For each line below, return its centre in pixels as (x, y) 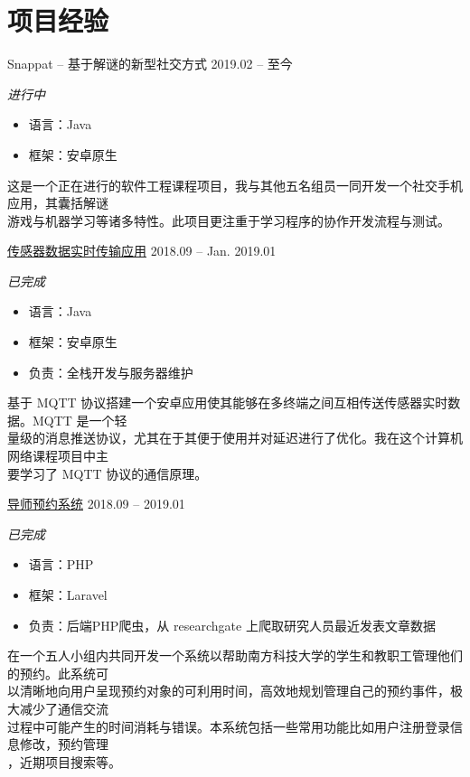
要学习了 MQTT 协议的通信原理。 (108, 473)
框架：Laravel (68, 594)
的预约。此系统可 (58, 673)
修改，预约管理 (64, 744)
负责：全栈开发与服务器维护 (111, 372)
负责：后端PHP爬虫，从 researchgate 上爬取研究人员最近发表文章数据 (232, 625)
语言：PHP (61, 564)
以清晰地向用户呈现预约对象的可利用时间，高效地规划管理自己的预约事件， (229, 691)
